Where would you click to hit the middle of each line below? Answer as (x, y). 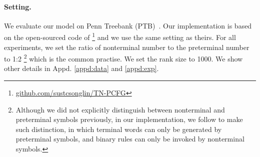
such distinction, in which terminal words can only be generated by (119, 129)
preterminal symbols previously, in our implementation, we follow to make (129, 119)
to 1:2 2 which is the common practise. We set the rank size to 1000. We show (123, 58)
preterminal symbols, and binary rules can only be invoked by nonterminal (130, 139)
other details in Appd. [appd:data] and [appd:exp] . (81, 68)
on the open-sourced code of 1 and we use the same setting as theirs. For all (120, 36)
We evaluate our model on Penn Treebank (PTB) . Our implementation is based (128, 25)
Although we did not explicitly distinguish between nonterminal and (120, 109)
